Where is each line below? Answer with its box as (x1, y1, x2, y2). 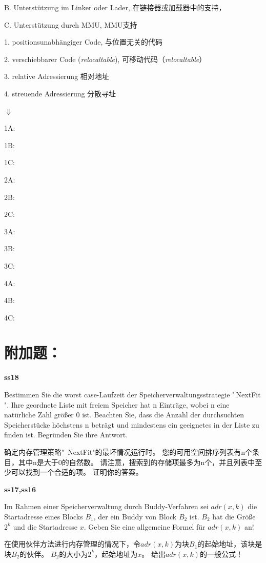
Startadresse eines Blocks (4, 511, 83, 521)
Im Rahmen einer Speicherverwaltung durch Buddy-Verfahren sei (4, 501, 209, 512)
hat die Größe (212, 511, 256, 521)
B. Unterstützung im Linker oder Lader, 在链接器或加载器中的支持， (4, 2, 226, 12)
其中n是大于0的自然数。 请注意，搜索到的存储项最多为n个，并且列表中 (18, 456, 255, 467)
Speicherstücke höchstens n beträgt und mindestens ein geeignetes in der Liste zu (4, 419, 259, 430)
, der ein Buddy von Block (93, 511, 177, 521)
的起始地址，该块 (197, 538, 255, 549)
